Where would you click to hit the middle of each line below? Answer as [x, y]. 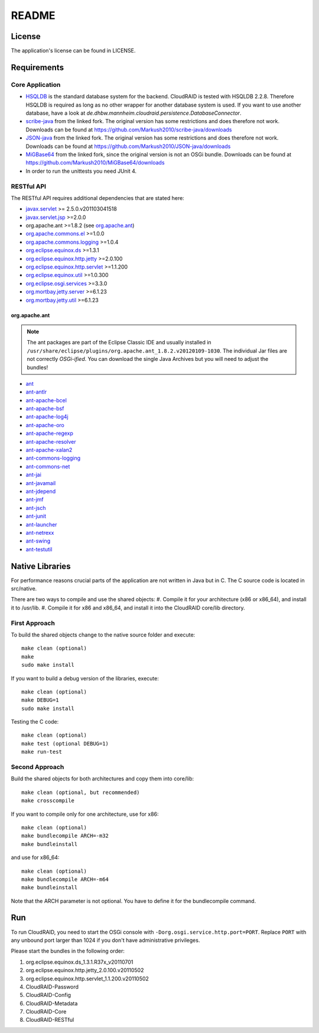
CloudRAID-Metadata [52, 1003]
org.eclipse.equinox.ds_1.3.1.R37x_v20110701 [79, 962]
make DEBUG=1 [40, 700]
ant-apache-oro [45, 425]
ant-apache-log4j [47, 417]
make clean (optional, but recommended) [81, 792]
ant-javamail [41, 483]
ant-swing [38, 541]
